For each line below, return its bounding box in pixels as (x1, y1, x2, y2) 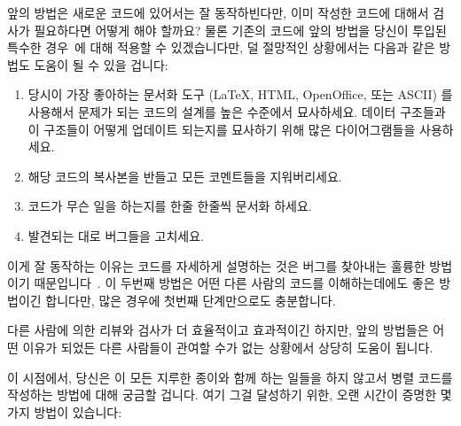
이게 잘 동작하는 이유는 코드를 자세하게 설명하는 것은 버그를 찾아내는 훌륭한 (7, 256, 426, 275)
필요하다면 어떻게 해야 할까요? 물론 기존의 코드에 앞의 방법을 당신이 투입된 (34, 20, 447, 39)
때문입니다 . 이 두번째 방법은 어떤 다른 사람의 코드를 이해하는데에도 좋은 (34, 274, 435, 292)
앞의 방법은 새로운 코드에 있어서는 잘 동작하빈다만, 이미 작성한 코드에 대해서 (7, 4, 429, 21)
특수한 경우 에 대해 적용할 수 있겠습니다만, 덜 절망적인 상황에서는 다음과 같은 (7, 38, 435, 57)
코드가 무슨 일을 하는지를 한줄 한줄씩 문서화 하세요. (27, 197, 312, 215)
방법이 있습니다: (34, 402, 122, 421)
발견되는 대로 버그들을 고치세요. (27, 226, 204, 244)
